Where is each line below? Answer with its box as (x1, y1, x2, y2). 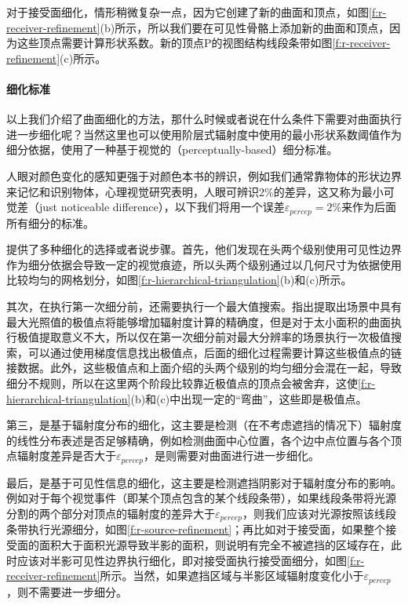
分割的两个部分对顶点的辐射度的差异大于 (6, 505, 215, 521)
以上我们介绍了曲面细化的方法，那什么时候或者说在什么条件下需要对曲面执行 (6, 111, 402, 127)
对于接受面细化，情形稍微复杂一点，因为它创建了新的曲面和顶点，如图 (6, 4, 369, 20)
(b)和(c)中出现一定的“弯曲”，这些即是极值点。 (130, 390, 367, 406)
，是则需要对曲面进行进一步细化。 (144, 447, 320, 464)
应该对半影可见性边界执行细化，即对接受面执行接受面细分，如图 (16, 552, 347, 568)
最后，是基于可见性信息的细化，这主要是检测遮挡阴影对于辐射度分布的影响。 (6, 474, 402, 490)
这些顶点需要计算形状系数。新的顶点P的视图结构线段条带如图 (16, 35, 333, 51)
